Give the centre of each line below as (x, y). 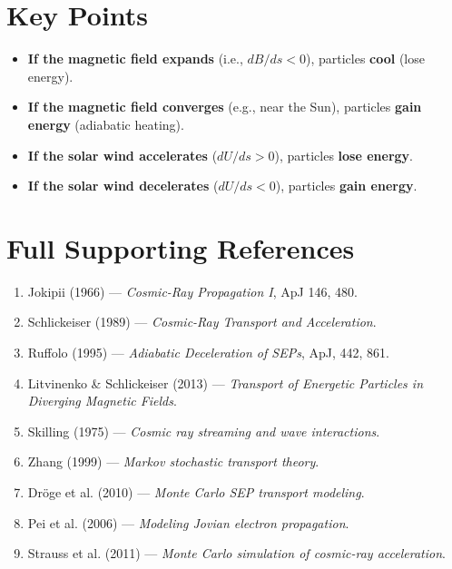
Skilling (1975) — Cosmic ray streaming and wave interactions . (204, 431)
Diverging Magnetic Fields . (102, 401)
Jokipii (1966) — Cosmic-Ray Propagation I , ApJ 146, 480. (192, 291)
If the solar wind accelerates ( (123, 155)
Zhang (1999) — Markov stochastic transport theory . (173, 461)
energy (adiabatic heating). (106, 124)
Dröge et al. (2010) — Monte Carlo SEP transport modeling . (196, 491)
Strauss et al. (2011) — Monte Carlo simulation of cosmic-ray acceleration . (236, 553)
